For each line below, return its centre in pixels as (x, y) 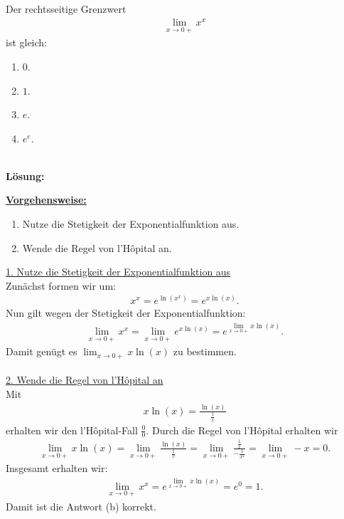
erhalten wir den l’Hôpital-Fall (72, 430)
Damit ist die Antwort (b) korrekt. (81, 507)
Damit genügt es (42, 351)
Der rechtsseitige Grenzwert (66, 9)
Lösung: (25, 175)
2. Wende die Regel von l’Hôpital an (85, 380)
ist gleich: (27, 42)
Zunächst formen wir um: (61, 285)
